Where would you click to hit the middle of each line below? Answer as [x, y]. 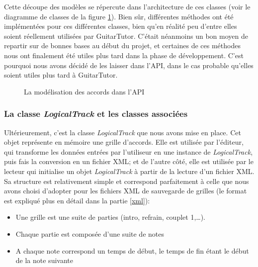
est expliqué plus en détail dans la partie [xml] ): [77, 200]
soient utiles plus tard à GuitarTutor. [61, 75]
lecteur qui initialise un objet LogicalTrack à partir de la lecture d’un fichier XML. [129, 171]
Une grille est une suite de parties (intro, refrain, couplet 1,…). [111, 217]
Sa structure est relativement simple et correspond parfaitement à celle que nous [127, 181]
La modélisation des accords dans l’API [84, 91]
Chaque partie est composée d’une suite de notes [90, 233]
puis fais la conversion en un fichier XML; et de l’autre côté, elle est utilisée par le [129, 161]
